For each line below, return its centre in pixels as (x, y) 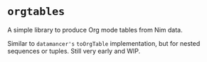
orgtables (36, 12)
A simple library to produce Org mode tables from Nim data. (95, 30)
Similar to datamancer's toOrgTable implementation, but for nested (104, 43)
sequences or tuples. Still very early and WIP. (74, 51)
